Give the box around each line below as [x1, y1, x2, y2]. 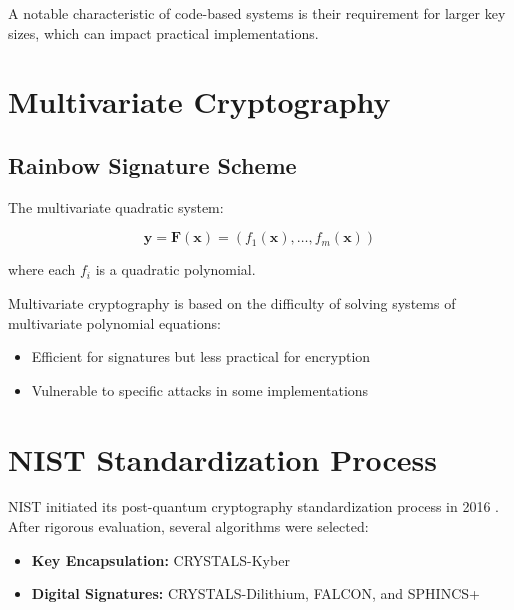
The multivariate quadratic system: [8, 196, 224, 217]
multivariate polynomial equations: [8, 312, 221, 333]
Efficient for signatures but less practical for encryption [31, 346, 371, 367]
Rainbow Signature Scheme [8, 149, 297, 180]
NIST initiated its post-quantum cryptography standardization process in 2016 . [8, 496, 499, 517]
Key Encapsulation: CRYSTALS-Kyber [31, 549, 290, 570]
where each [8, 259, 76, 280]
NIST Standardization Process [8, 438, 437, 479]
